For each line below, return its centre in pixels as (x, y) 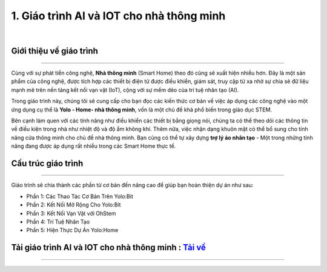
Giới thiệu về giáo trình (54, 51)
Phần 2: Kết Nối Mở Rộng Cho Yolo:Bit (74, 205)
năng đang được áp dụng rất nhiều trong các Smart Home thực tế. (94, 146)
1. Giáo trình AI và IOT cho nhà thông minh (118, 16)
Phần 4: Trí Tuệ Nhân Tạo (58, 222)
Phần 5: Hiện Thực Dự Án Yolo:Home (72, 230)
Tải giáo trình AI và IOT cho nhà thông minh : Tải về (108, 247)
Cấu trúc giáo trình (47, 163)
